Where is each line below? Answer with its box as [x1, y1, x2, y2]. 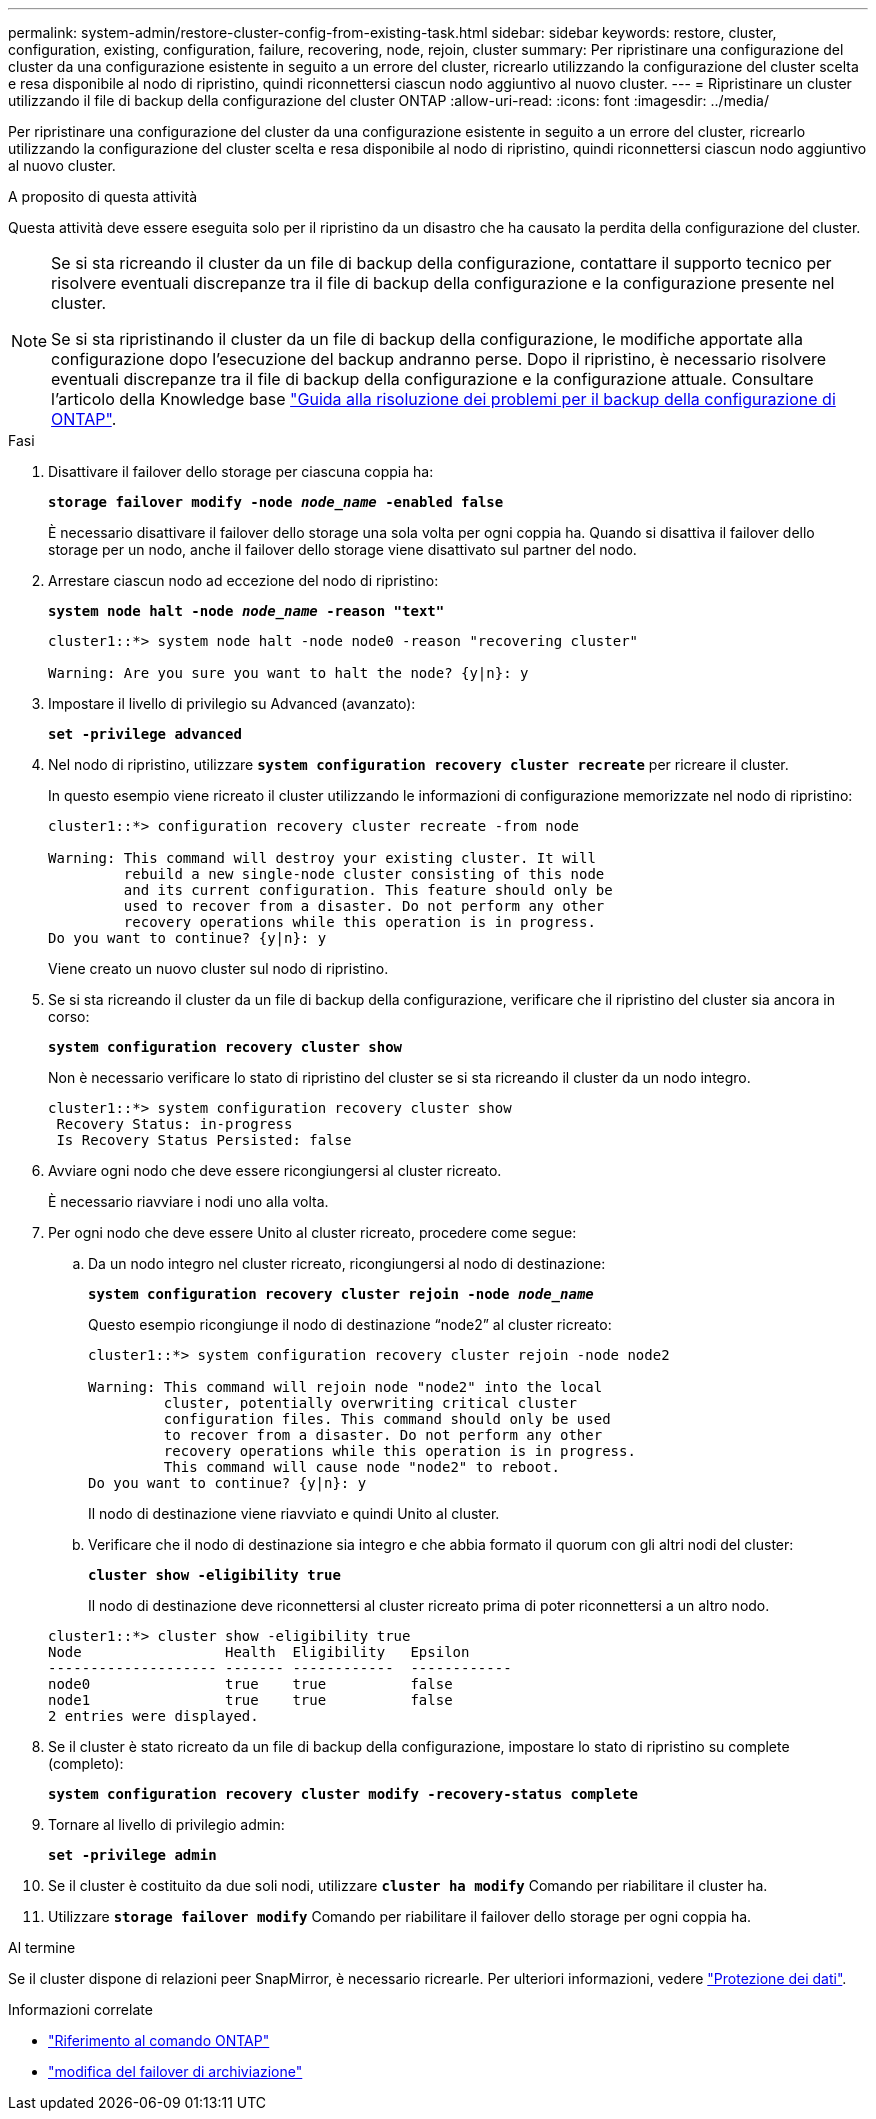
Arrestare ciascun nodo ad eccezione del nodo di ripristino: [48, 572, 439, 589]
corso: [48, 1008, 90, 1025]
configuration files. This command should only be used [163, 1411, 611, 1427]
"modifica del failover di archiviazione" [48, 2063, 303, 2080]
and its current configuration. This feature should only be [123, 882, 613, 898]
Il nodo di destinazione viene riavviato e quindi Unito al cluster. [88, 1505, 500, 1522]
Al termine [8, 1939, 76, 1956]
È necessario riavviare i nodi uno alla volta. [48, 1193, 329, 1210]
